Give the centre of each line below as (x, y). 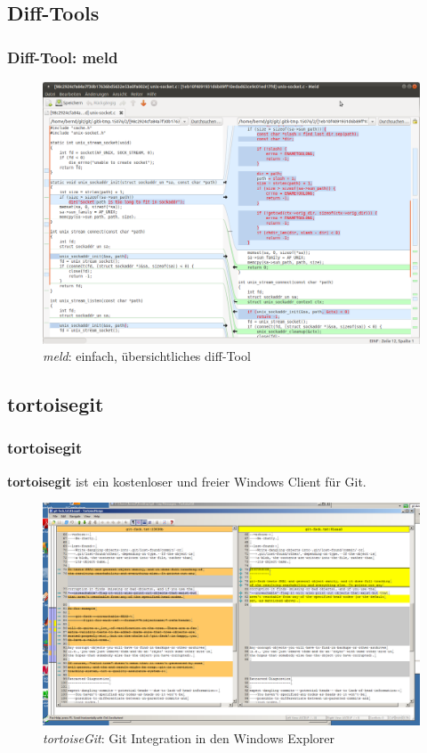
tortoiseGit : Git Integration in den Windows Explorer (189, 738)
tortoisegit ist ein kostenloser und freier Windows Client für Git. (187, 481)
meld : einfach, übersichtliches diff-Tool (147, 356)
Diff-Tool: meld (63, 57)
